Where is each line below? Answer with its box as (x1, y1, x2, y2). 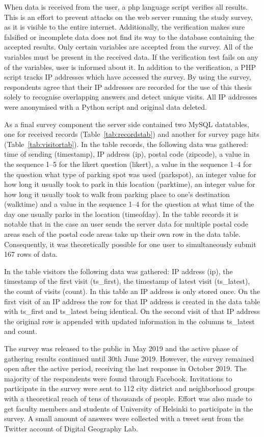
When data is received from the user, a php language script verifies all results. (4, 2, 248, 12)
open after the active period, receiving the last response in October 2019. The (4, 363, 247, 374)
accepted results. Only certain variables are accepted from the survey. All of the (4, 41, 253, 52)
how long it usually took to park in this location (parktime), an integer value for (4, 179, 255, 189)
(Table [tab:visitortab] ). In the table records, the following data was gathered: (4, 138, 248, 149)
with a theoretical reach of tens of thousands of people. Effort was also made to (4, 393, 252, 403)
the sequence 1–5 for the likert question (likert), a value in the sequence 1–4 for (4, 158, 252, 169)
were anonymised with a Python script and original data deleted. (4, 101, 207, 112)
